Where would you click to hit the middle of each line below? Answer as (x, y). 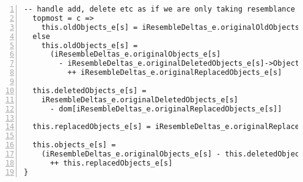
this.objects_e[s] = (74, 145)
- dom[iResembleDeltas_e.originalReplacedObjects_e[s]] (166, 109)
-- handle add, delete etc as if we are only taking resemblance (159, 9)
